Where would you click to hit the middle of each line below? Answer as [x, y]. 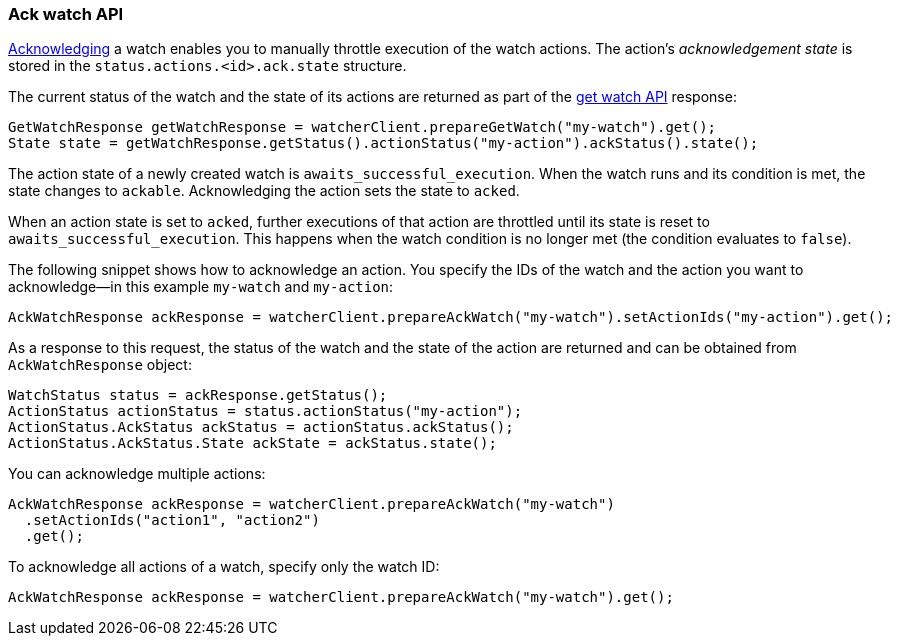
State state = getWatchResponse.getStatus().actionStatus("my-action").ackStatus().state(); [383, 143]
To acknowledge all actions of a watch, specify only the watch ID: [224, 567]
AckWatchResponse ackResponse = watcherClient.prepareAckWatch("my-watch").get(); [341, 597]
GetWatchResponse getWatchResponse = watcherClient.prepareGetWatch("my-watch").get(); [362, 127]
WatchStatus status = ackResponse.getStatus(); [198, 395]
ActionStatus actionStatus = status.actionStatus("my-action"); [265, 411]
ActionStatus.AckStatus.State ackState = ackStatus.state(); [252, 443]
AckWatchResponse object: [100, 365]
